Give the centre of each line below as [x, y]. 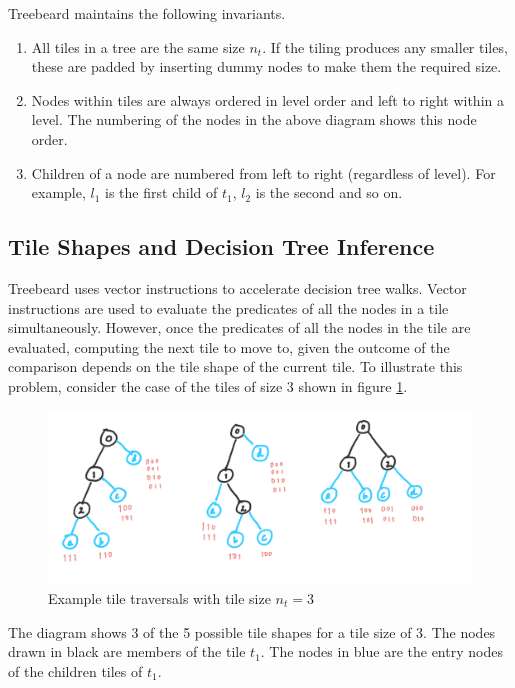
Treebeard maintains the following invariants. [147, 13]
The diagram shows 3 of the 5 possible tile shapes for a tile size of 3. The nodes [252, 631]
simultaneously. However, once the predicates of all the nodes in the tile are [239, 327]
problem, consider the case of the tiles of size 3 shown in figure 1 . [208, 385]
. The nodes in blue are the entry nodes [381, 651]
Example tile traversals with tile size [159, 598]
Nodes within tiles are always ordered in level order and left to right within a [267, 99]
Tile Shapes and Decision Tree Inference [221, 246]
